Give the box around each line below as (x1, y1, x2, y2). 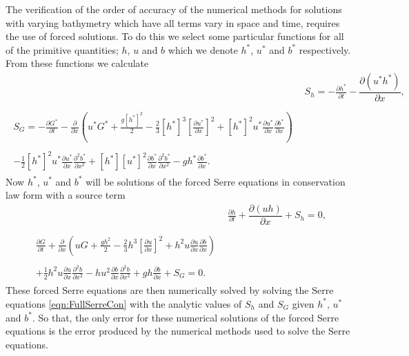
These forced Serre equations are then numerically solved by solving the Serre (6, 283, 334, 297)
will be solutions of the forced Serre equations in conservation (86, 174, 346, 188)
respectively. (299, 42, 351, 57)
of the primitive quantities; (6, 42, 119, 57)
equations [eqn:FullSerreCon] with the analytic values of (6, 296, 242, 310)
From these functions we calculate (6, 56, 149, 70)
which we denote (168, 42, 238, 57)
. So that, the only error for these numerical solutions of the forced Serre (32, 310, 339, 324)
